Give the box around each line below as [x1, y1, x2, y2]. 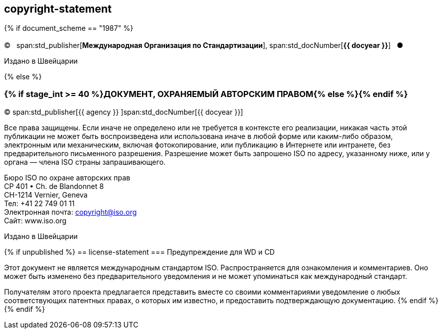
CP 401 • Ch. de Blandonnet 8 [4, 181, 104, 191]
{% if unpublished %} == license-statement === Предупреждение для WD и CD [4, 247, 275, 256]
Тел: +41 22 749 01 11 [4, 199, 75, 208]
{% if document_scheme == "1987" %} [4, 24, 134, 33]
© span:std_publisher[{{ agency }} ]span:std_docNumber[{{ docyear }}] [4, 107, 243, 116]
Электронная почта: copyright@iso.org [4, 207, 137, 216]
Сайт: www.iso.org [4, 216, 67, 225]
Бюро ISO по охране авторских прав [4, 173, 130, 182]
